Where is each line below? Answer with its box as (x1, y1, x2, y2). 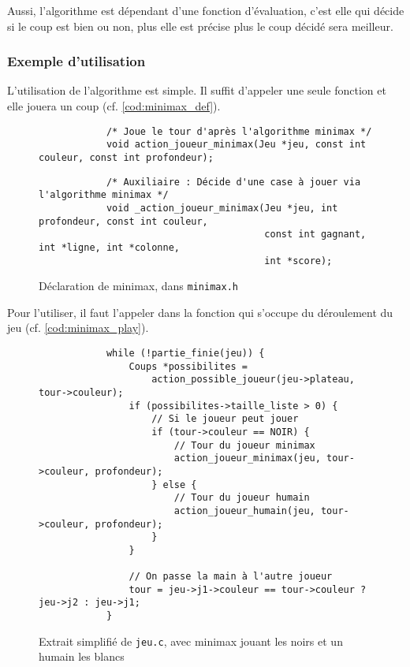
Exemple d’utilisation (7, 51, 146, 71)
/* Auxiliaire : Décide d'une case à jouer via (106, 176, 361, 188)
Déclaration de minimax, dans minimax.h (39, 278, 238, 294)
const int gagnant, (264, 229, 367, 240)
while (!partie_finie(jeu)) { (106, 348, 265, 359)
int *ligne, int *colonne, (39, 241, 180, 253)
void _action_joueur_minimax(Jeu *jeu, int (106, 202, 338, 214)
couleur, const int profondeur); (39, 151, 214, 163)
